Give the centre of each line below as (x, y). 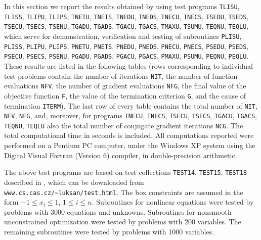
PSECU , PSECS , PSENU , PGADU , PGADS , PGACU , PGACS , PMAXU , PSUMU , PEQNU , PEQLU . (126, 56)
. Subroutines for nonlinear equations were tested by (173, 202)
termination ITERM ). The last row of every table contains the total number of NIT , (131, 105)
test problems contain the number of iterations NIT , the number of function (121, 76)
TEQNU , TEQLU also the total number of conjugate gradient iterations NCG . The (124, 125)
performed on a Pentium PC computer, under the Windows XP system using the (130, 145)
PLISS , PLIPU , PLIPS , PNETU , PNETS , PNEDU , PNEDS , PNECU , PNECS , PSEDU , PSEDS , (126, 46)
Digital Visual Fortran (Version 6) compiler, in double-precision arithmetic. (121, 155)
